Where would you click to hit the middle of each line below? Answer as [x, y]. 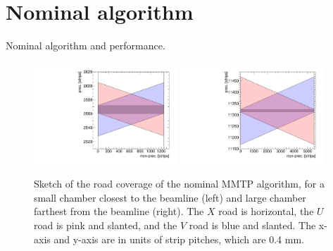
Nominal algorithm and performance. [86, 45]
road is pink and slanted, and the [106, 225]
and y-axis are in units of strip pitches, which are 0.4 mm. [179, 239]
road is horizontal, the [266, 211]
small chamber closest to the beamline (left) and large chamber [170, 197]
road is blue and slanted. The [252, 225]
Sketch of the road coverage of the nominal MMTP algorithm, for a [179, 184]
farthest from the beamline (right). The [119, 211]
